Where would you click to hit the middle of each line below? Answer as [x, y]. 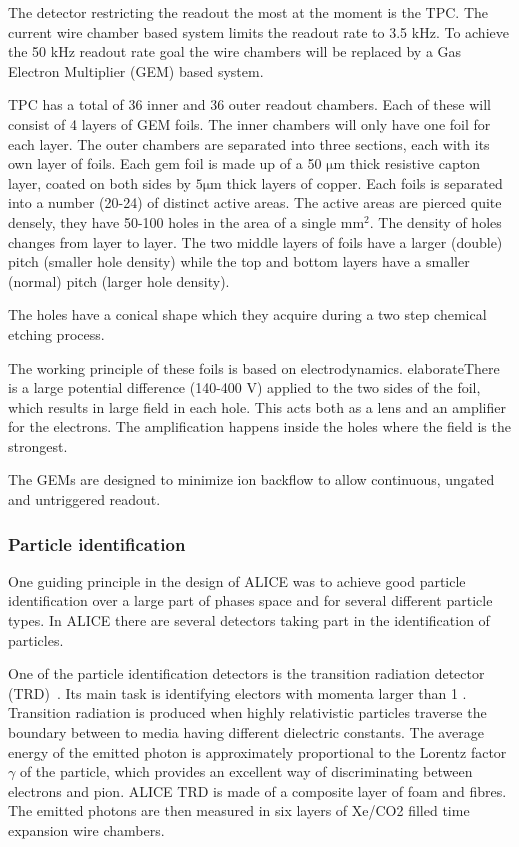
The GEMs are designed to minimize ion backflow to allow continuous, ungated [251, 479]
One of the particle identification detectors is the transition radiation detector [246, 673]
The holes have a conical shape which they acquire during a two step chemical [247, 314]
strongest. [38, 445]
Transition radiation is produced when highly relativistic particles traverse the [247, 712]
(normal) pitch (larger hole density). [119, 280]
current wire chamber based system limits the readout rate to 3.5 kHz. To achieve [258, 31]
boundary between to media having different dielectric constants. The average [246, 732]
